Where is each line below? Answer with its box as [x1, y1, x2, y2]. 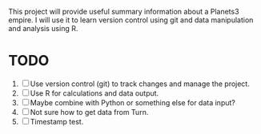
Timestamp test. [30, 116, 84, 126]
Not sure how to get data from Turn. [30, 107, 149, 116]
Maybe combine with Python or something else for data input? [30, 97, 236, 107]
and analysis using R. [8, 24, 78, 33]
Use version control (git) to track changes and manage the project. [30, 79, 250, 89]
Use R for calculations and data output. [30, 88, 159, 98]
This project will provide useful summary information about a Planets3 [8, 7, 239, 16]
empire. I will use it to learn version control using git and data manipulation [8, 15, 254, 25]
